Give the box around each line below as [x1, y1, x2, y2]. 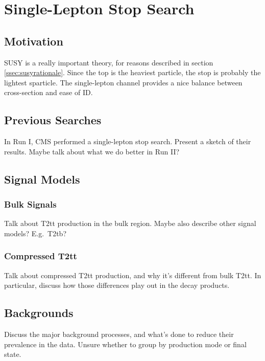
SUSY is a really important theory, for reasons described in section [4, 57, 213, 67]
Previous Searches [4, 112, 102, 128]
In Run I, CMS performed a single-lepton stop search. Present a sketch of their [4, 136, 251, 147]
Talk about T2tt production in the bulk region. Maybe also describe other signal [4, 218, 256, 229]
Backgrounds [4, 305, 74, 321]
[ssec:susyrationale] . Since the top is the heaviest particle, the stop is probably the [4, 67, 261, 78]
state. [4, 349, 21, 359]
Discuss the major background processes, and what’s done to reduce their [4, 329, 234, 340]
